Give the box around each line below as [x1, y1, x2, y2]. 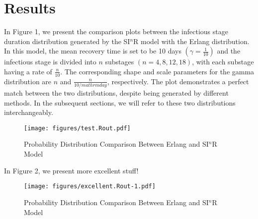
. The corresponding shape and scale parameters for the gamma [60, 66, 255, 76]
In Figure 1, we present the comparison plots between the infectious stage [4, 26, 228, 37]
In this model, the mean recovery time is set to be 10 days [4, 46, 181, 56]
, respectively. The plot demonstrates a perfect [107, 76, 249, 86]
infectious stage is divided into [4, 56, 96, 67]
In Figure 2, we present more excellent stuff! [4, 165, 139, 175]
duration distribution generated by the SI [4, 36, 130, 46]
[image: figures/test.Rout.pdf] [24, 124, 131, 132]
